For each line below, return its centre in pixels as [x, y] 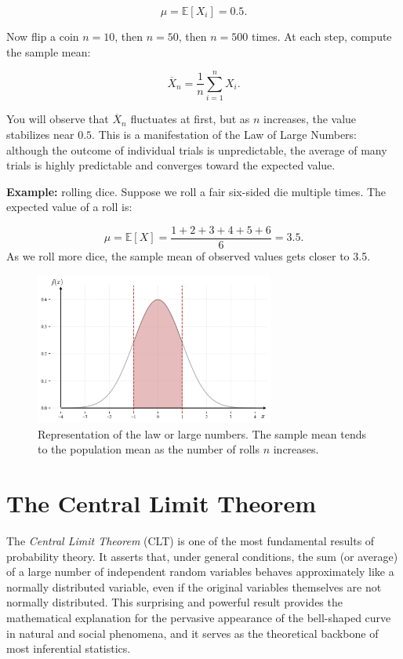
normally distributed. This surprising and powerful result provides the [174, 602]
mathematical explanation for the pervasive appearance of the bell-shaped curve [199, 618]
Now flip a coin [43, 36]
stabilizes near [40, 134]
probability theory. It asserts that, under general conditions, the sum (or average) [202, 556]
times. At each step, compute [321, 36]
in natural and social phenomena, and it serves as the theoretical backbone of [192, 633]
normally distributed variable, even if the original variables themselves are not [194, 586]
